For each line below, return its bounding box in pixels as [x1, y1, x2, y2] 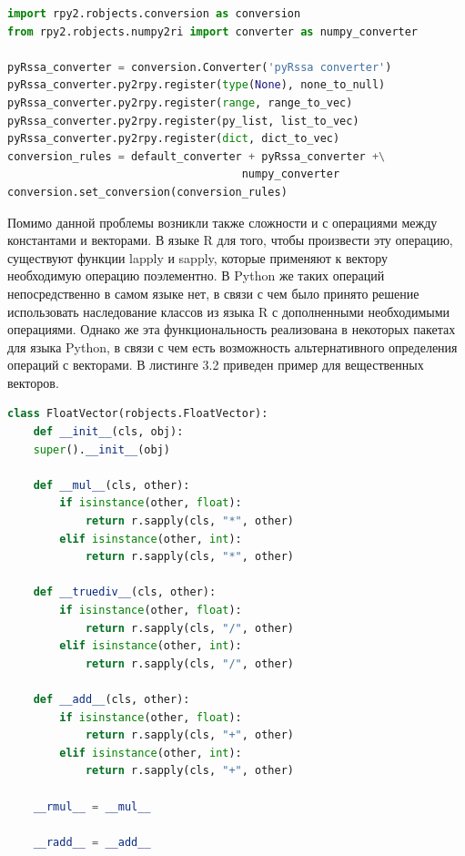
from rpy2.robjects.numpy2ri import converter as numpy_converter [7, 25, 419, 38]
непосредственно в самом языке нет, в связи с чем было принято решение [7, 283, 420, 302]
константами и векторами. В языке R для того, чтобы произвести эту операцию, [7, 230, 453, 250]
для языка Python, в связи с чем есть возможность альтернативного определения [7, 337, 458, 356]
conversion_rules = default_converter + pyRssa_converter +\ [7, 149, 386, 163]
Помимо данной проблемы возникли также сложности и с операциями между [7, 212, 438, 231]
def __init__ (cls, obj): [33, 425, 184, 439]
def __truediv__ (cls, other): [33, 586, 217, 599]
